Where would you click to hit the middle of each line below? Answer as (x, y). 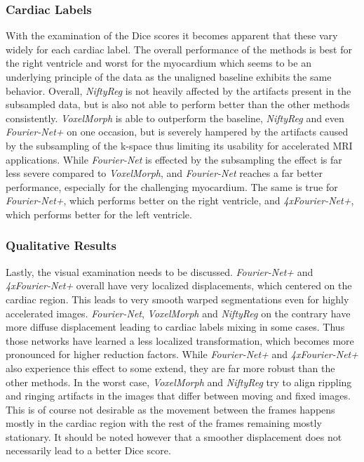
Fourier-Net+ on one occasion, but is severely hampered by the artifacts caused (177, 132)
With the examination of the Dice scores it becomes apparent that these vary (172, 35)
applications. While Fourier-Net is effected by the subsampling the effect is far (174, 159)
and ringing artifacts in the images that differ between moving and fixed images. (178, 396)
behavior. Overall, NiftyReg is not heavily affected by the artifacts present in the (178, 90)
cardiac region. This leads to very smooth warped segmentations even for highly (177, 299)
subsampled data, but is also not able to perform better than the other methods (178, 104)
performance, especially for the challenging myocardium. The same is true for (172, 186)
